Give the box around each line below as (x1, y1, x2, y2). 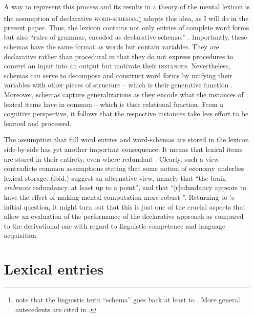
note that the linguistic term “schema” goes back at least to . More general (15, 295, 240, 305)
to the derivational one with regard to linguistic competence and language (4, 220, 225, 231)
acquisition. (4, 230, 38, 240)
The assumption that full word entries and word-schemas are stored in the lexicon (4, 134, 249, 145)
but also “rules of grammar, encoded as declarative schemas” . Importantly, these (4, 32, 247, 42)
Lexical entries (4, 259, 104, 279)
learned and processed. (4, 118, 72, 128)
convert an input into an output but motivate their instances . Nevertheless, (4, 61, 231, 71)
